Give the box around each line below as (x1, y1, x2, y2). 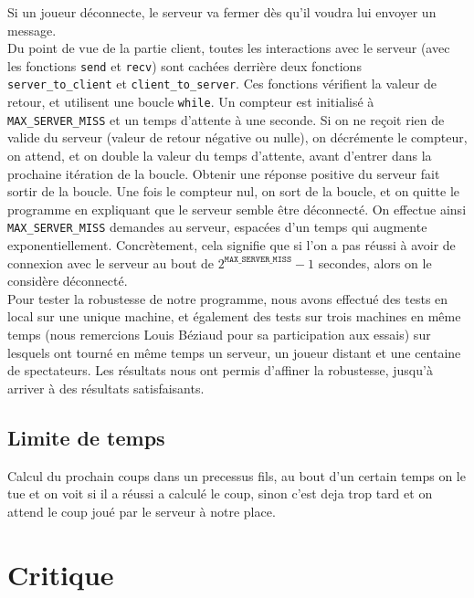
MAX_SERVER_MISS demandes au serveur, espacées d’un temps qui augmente (7, 217, 427, 236)
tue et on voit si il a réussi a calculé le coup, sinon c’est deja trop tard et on (7, 484, 433, 503)
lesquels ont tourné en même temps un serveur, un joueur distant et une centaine (7, 342, 461, 362)
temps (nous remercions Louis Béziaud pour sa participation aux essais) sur (7, 325, 431, 343)
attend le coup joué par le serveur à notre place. (7, 501, 276, 520)
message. (7, 20, 57, 39)
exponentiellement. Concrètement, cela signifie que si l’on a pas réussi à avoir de (7, 236, 456, 255)
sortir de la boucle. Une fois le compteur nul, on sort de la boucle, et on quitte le (7, 182, 460, 201)
